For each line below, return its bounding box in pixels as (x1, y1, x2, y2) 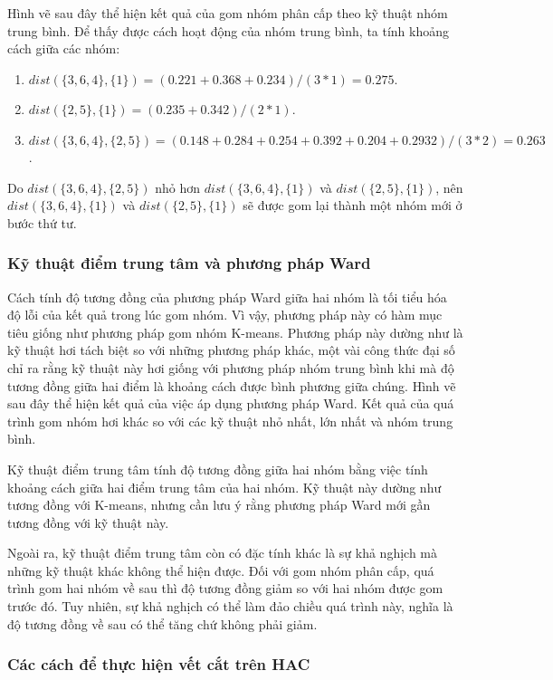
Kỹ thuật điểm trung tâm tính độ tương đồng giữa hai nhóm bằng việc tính (7, 459, 428, 478)
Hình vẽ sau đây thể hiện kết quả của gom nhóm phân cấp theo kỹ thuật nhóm (7, 4, 448, 22)
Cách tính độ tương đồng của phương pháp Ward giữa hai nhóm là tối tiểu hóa (7, 287, 447, 306)
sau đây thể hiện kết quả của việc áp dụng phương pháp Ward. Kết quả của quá (7, 394, 454, 413)
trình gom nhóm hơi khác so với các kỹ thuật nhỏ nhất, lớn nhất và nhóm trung (7, 411, 453, 430)
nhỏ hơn (155, 177, 200, 196)
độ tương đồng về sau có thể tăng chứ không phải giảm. (7, 614, 318, 633)
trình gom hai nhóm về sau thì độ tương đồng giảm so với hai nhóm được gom (7, 579, 443, 598)
